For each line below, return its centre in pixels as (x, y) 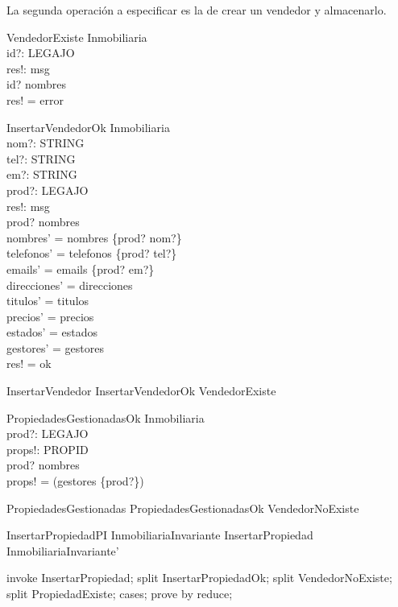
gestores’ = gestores (55, 347)
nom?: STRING (46, 143)
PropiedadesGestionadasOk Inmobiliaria (106, 417)
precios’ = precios (50, 316)
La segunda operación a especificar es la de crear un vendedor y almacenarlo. (197, 10)
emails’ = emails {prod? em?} (81, 268)
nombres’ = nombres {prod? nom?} (94, 237)
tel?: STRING (41, 158)
